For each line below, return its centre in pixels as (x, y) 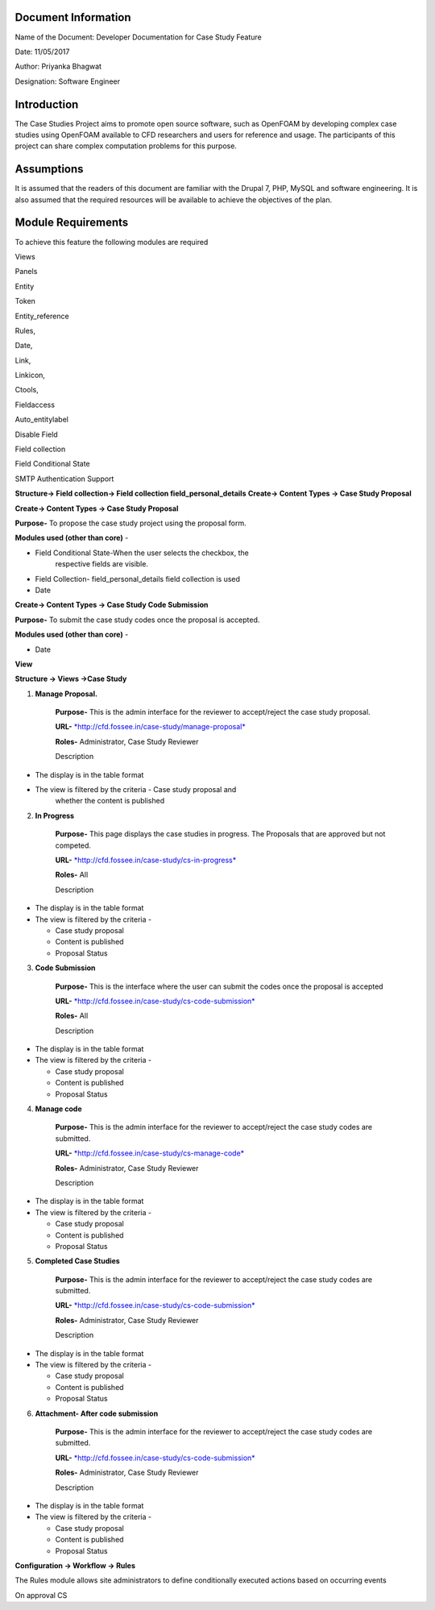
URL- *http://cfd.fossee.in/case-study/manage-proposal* (150, 727)
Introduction (47, 104)
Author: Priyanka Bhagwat (58, 66)
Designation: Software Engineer (68, 81)
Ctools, (27, 390)
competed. (73, 845)
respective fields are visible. (102, 564)
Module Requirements (72, 223)
